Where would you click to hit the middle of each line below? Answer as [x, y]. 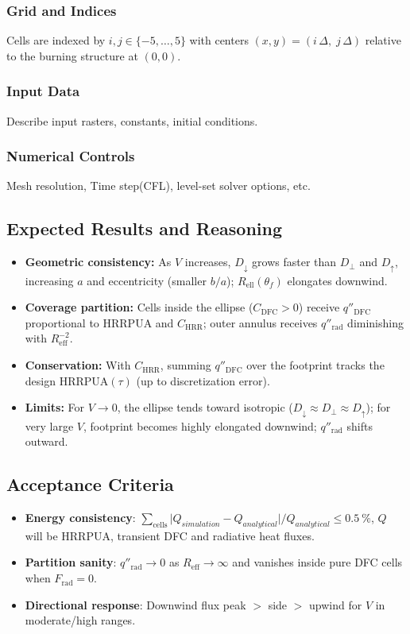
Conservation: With [78, 365]
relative [383, 40]
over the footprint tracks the [315, 365]
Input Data [43, 91]
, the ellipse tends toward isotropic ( [205, 407]
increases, [208, 262]
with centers [219, 40]
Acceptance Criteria [90, 484]
